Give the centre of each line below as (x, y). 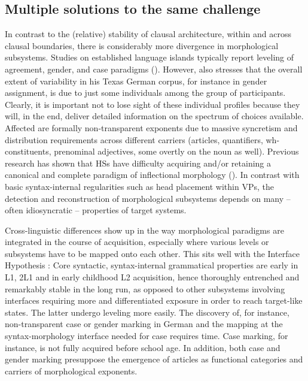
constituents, (28, 151)
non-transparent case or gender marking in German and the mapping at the (144, 324)
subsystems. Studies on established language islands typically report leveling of (150, 57)
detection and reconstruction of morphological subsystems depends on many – (148, 198)
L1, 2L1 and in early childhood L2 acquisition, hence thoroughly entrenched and (152, 277)
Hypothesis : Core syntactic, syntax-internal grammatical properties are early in (152, 265)
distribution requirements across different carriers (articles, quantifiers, (134, 139)
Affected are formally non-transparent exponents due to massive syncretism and (151, 127)
